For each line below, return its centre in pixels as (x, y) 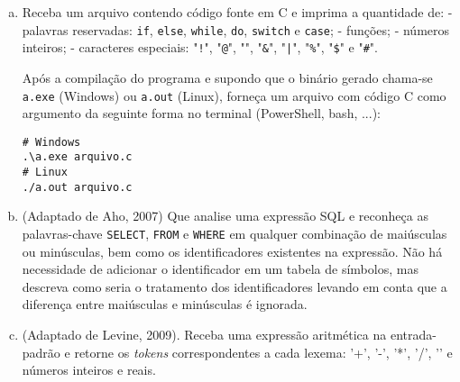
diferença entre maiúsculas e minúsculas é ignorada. (165, 304)
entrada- (413, 334)
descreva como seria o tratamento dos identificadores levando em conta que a (235, 286)
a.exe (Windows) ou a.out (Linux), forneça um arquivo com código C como (234, 95)
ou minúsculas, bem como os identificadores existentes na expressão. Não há (232, 251)
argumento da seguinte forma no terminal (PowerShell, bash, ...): (201, 113)
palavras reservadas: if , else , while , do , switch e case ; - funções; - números (236, 29)
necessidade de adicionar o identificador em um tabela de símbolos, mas (220, 269)
